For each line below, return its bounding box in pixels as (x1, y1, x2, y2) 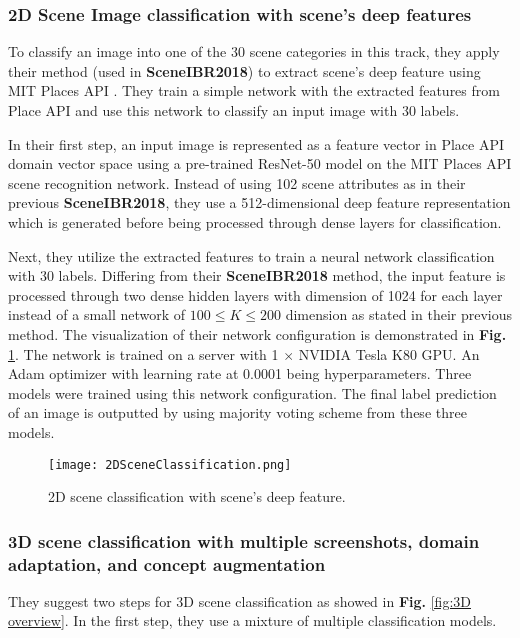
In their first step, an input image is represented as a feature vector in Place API (8, 133, 505, 154)
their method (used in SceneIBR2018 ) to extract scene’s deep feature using (8, 60, 481, 81)
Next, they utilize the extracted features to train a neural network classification (8, 245, 495, 266)
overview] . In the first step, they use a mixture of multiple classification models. (8, 610, 497, 631)
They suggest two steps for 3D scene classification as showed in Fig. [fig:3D (8, 590, 471, 611)
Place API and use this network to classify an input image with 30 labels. (8, 100, 460, 120)
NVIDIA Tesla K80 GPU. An (298, 343, 480, 364)
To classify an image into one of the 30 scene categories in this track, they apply (8, 41, 500, 62)
